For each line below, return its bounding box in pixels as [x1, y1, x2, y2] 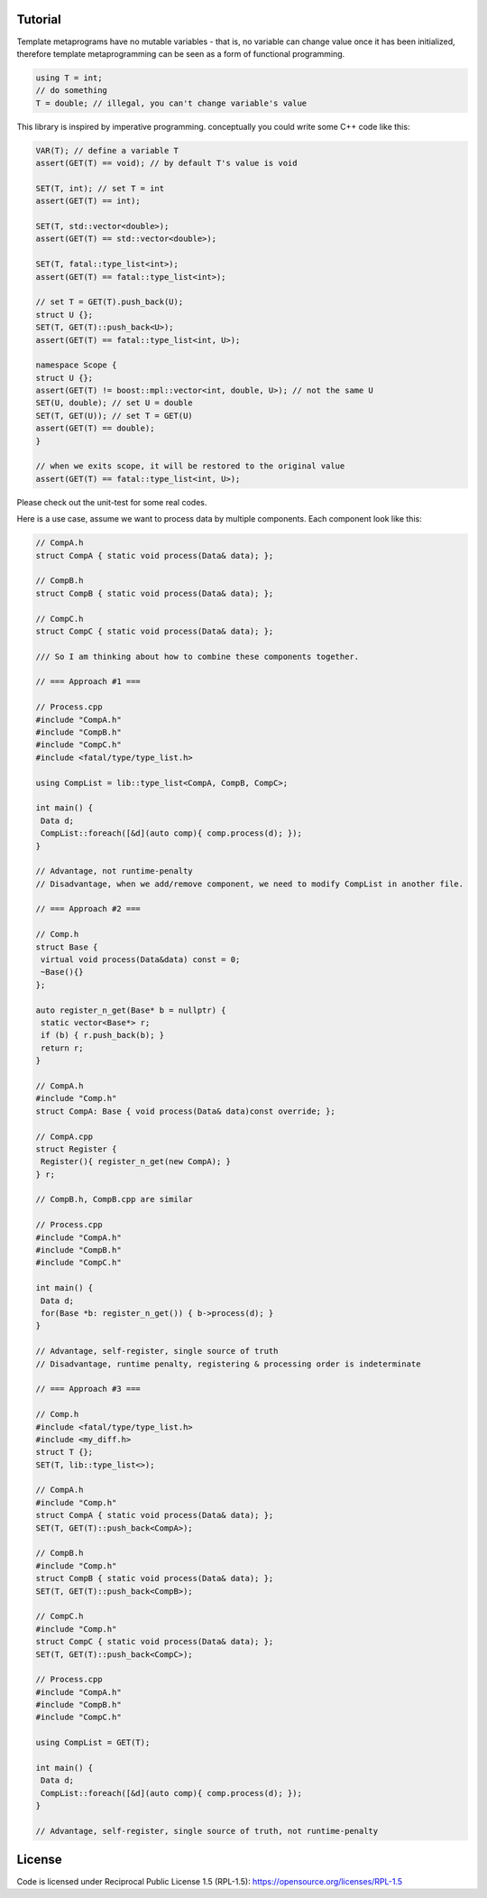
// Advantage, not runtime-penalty [35, 866, 193, 876]
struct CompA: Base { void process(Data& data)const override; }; [35, 1106, 335, 1116]
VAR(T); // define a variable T [35, 145, 179, 155]
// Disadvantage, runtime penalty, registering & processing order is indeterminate [35, 1358, 421, 1369]
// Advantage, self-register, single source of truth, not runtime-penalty [35, 1826, 379, 1836]
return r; [41, 1042, 84, 1053]
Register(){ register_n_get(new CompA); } [41, 1156, 232, 1167]
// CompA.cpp [35, 1131, 94, 1142]
